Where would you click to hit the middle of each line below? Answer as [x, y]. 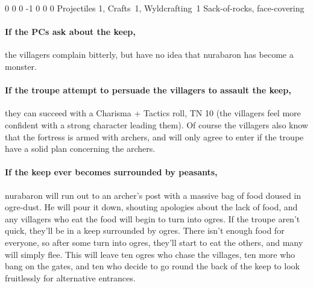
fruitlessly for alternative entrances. [70, 277]
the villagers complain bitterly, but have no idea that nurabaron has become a [149, 55]
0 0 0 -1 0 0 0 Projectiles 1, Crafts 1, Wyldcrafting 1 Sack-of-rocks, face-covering [155, 8]
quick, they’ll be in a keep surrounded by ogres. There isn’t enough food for [145, 230]
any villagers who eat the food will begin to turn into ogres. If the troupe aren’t [153, 218]
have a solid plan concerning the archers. [80, 149]
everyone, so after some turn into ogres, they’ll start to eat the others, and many [154, 242]
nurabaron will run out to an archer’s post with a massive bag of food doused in [153, 195]
